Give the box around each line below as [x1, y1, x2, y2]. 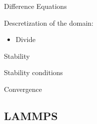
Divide [15, 34, 36, 44]
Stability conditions [4, 67, 63, 78]
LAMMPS [4, 108, 58, 123]
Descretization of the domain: [4, 17, 94, 28]
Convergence [4, 83, 42, 94]
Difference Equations [4, 1, 67, 11]
